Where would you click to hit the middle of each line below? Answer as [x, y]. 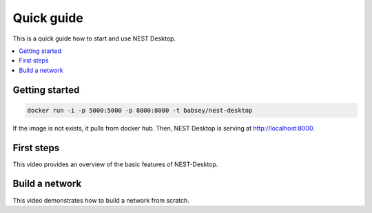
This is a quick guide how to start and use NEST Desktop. [94, 38]
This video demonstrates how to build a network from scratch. [101, 200]
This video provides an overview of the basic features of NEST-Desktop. [115, 164]
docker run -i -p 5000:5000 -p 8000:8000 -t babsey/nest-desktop [140, 110]
